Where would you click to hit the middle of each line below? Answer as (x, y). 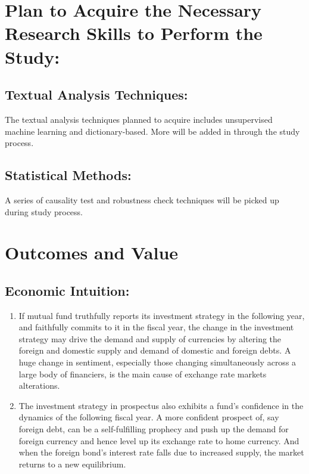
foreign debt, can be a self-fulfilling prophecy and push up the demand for (154, 429)
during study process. (44, 211)
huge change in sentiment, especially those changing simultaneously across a (157, 362)
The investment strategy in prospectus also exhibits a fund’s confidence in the (161, 405)
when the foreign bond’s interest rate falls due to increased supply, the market (161, 452)
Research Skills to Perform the (134, 33)
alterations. (39, 385)
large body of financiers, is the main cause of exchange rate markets (143, 374)
